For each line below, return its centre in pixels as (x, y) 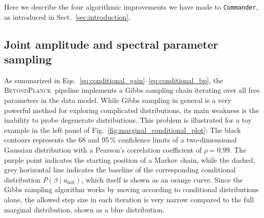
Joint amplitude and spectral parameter (111, 44)
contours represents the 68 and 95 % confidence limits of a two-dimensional (121, 140)
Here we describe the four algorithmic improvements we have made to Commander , (131, 7)
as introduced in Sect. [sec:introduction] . (68, 16)
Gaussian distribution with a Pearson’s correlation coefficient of (103, 150)
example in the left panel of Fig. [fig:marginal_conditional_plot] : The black (123, 130)
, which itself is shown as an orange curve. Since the (162, 179)
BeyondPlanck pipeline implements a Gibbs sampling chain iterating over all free (132, 90)
